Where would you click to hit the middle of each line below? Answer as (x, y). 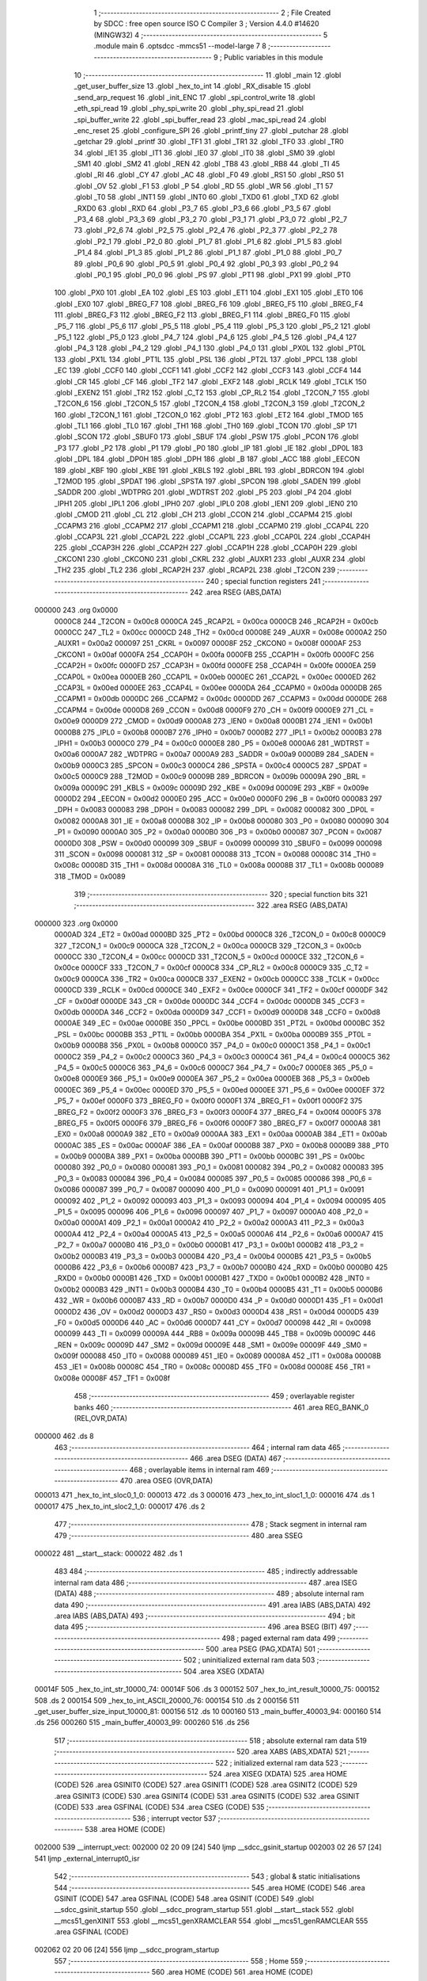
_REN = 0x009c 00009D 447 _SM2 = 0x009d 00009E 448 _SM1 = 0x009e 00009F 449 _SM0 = (211, 1345)
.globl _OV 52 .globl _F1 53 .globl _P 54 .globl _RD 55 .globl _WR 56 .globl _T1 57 (204, 185)
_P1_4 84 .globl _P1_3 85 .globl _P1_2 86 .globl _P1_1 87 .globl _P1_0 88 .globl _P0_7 (208, 253)
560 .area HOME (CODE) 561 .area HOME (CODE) (232, 1972)
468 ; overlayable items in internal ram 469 (199, 1469)
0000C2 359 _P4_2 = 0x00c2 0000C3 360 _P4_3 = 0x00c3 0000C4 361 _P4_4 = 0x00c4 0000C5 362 (222, 1056)
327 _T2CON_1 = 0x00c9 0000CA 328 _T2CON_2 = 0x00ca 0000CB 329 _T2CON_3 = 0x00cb (208, 945)
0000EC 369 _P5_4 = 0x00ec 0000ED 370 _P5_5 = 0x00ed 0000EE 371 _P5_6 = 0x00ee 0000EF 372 (219, 1090)
